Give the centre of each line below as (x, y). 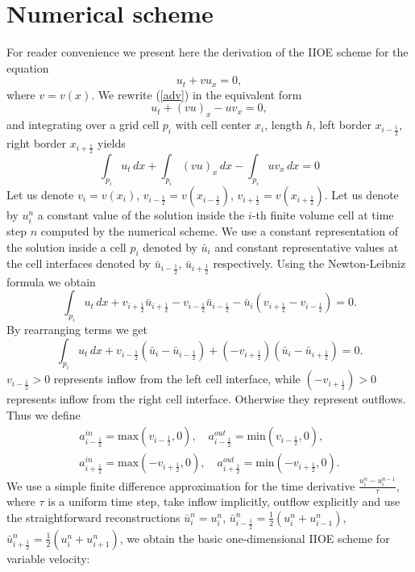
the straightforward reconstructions (93, 517)
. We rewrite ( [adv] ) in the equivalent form (197, 94)
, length (283, 125)
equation (28, 67)
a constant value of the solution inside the (141, 214)
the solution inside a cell (66, 246)
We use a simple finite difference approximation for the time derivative (181, 485)
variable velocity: (48, 558)
